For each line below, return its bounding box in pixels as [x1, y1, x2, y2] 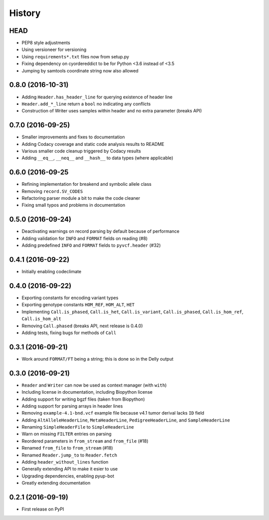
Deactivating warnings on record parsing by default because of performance [21, 228, 179, 234]
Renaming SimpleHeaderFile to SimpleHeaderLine [21, 424, 134, 430]
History [9, 7, 41, 18]
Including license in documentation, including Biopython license [21, 389, 153, 395]
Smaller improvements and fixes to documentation [21, 134, 125, 140]
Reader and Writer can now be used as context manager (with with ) [21, 382, 167, 388]
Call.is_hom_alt [21, 316, 62, 322]
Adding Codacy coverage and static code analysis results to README [21, 141, 164, 147]
